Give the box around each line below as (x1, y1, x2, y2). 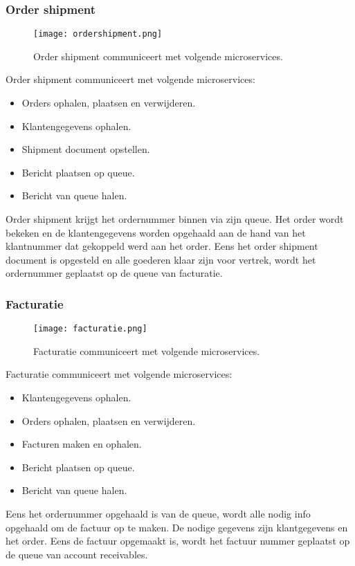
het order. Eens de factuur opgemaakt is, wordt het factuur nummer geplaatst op (6, 533, 350, 548)
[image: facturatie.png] (33, 324, 147, 334)
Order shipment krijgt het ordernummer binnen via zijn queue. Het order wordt (6, 212, 344, 226)
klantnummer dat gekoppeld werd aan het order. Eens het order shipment (6, 239, 318, 253)
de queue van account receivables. (6, 547, 148, 561)
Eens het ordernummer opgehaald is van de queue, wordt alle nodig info (6, 506, 311, 521)
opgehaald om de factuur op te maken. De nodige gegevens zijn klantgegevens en (6, 520, 348, 534)
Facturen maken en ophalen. (21, 437, 142, 451)
